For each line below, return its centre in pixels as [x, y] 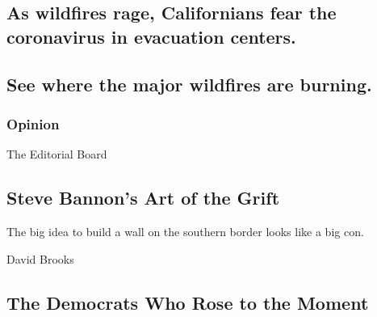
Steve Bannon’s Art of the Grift [143, 198]
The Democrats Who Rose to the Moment [188, 302]
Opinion [33, 123]
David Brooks [40, 258]
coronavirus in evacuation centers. [151, 36]
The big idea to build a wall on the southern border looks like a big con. [185, 231]
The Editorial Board [57, 154]
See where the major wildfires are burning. [189, 84]
